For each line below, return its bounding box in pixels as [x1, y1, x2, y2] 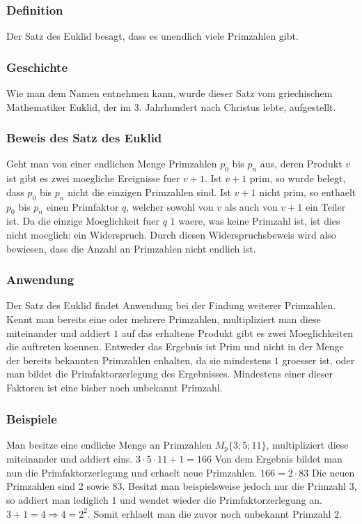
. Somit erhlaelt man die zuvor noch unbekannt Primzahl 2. [87, 506, 342, 521]
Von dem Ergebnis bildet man [214, 451, 343, 466]
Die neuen [311, 465, 355, 479]
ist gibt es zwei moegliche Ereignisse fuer [6, 171, 180, 186]
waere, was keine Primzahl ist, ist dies [178, 214, 340, 228]
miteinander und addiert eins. [6, 451, 133, 466]
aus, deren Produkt [260, 156, 343, 171]
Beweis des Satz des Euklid [6, 129, 162, 147]
